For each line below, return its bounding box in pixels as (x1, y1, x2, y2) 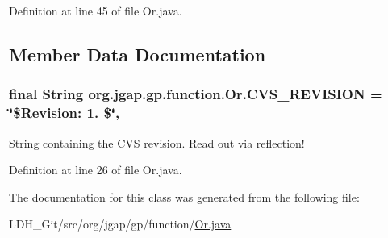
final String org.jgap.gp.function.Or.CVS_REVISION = (9, 84, 382, 104)
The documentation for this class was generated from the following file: (9, 188, 360, 205)
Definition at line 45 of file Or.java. (9, 2, 182, 19)
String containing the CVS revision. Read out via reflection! (9, 134, 305, 151)
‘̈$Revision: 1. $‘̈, (9, 102, 120, 123)
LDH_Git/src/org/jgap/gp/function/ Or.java (9, 215, 232, 232)
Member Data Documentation (9, 41, 266, 66)
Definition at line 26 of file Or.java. (9, 161, 182, 178)
